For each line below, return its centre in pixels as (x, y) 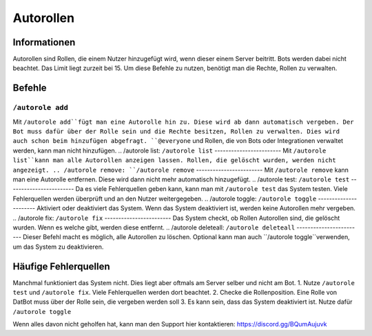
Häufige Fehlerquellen (61, 266)
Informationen (44, 42)
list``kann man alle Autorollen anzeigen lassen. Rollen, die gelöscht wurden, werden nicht (175, 160)
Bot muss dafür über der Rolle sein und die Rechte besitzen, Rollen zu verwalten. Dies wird (176, 132)
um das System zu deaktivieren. (58, 247)
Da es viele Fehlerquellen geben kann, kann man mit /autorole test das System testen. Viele (211, 189)
